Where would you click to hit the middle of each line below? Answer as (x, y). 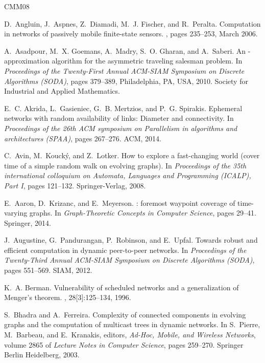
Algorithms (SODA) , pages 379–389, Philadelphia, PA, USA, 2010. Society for (126, 81)
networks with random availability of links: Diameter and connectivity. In (119, 118)
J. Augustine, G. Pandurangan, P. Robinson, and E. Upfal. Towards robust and (131, 240)
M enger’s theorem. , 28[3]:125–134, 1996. (68, 297)
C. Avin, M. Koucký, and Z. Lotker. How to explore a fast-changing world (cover (132, 155)
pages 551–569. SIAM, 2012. (48, 270)
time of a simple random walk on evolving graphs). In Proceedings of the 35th (125, 165)
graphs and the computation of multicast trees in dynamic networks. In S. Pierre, (132, 324)
